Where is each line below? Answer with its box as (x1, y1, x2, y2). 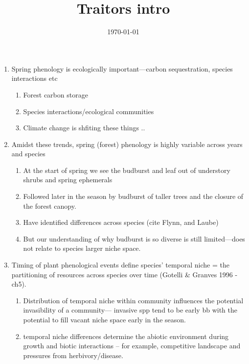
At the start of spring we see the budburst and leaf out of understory (23, 165, 230, 175)
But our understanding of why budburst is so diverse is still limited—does (23, 233, 245, 243)
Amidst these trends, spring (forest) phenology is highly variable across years (11, 139, 243, 149)
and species (11, 148, 45, 159)
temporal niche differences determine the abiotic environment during (23, 331, 229, 341)
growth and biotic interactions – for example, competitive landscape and (23, 340, 241, 351)
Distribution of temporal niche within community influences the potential (23, 295, 244, 305)
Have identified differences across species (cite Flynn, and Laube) (23, 217, 219, 227)
